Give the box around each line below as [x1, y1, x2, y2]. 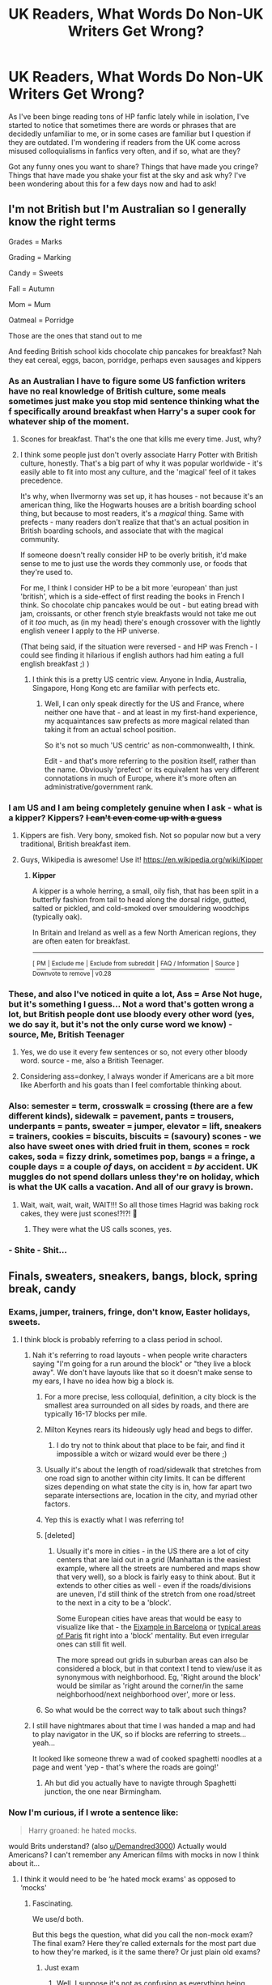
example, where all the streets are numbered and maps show [56, 1564, 261, 1574]
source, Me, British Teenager [8, 1029, 125, 1040]
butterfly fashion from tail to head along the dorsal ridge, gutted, [32, 895, 247, 905]
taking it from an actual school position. [44, 725, 176, 735]
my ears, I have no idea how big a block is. [32, 1376, 175, 1386]
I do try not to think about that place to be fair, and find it [56, 1441, 245, 1450]
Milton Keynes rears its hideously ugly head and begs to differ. [44, 1425, 253, 1434]
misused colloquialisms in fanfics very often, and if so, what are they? [8, 146, 241, 155]
